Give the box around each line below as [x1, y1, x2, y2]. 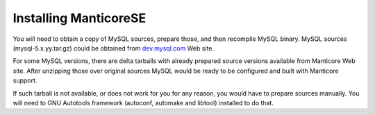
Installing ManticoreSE [12, 10, 147, 26]
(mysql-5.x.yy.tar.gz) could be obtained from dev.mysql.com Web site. [12, 44, 215, 52]
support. [12, 76, 37, 85]
